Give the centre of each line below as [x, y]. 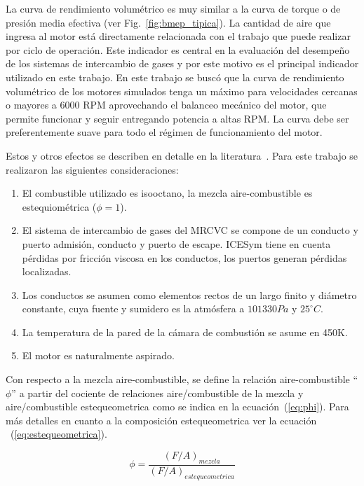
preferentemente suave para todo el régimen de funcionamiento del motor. [164, 132]
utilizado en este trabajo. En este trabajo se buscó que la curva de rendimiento [175, 77]
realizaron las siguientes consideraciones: [92, 169]
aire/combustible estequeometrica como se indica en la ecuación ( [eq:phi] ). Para [177, 407]
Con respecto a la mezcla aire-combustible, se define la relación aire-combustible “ [182, 379]
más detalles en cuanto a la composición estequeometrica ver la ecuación [161, 420]
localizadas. [47, 271]
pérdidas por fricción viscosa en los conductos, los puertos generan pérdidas [184, 257]
